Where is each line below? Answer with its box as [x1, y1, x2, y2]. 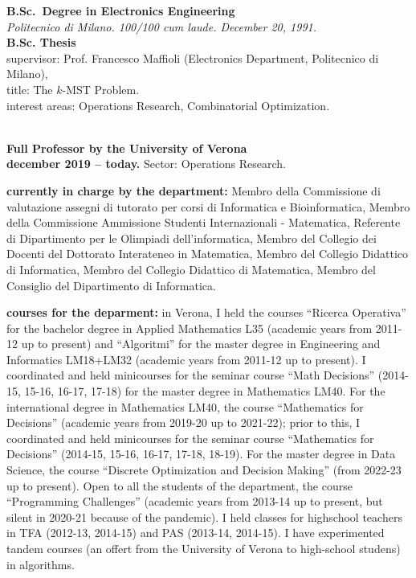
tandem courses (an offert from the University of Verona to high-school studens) [6, 540, 401, 556]
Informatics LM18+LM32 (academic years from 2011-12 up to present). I [6, 350, 366, 367]
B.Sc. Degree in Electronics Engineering [6, 2, 235, 18]
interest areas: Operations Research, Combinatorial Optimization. [6, 96, 330, 113]
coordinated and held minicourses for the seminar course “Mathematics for [6, 429, 374, 446]
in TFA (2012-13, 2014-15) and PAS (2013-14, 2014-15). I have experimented [6, 524, 385, 541]
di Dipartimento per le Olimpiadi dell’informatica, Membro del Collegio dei [6, 229, 377, 246]
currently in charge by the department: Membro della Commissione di [6, 182, 381, 199]
